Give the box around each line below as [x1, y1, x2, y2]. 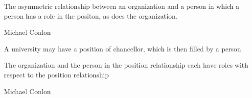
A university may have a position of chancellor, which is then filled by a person [4, 43, 241, 53]
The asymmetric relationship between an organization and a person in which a [4, 1, 240, 11]
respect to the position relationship [4, 69, 109, 79]
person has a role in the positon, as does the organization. [4, 10, 178, 21]
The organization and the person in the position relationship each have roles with [4, 60, 249, 70]
